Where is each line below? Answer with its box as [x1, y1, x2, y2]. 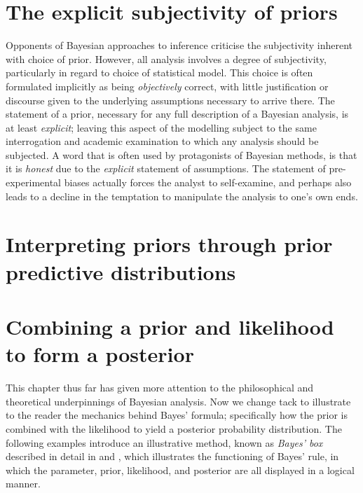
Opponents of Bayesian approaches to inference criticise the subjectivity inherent [6, 38, 353, 53]
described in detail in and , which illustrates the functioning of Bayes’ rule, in [6, 449, 339, 464]
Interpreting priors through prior [6, 230, 333, 258]
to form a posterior [6, 340, 194, 368]
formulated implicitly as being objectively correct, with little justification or [6, 78, 329, 93]
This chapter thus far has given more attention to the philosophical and [6, 380, 314, 395]
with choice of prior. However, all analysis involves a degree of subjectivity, [6, 51, 327, 66]
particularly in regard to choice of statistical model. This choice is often [6, 65, 313, 80]
